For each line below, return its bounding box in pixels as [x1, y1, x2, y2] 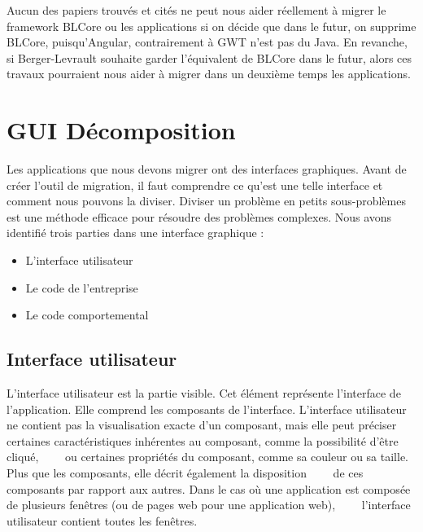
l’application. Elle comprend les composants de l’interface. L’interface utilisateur [7, 400, 407, 417]
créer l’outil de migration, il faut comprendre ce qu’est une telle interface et [7, 176, 383, 193]
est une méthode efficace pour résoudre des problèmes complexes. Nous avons [7, 208, 392, 225]
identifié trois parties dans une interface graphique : [7, 224, 264, 241]
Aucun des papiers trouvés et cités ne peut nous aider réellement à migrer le [7, 2, 386, 18]
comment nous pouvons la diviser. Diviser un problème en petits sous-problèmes [7, 192, 406, 209]
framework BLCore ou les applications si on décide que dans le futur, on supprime [7, 17, 416, 34]
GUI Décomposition [7, 113, 236, 147]
